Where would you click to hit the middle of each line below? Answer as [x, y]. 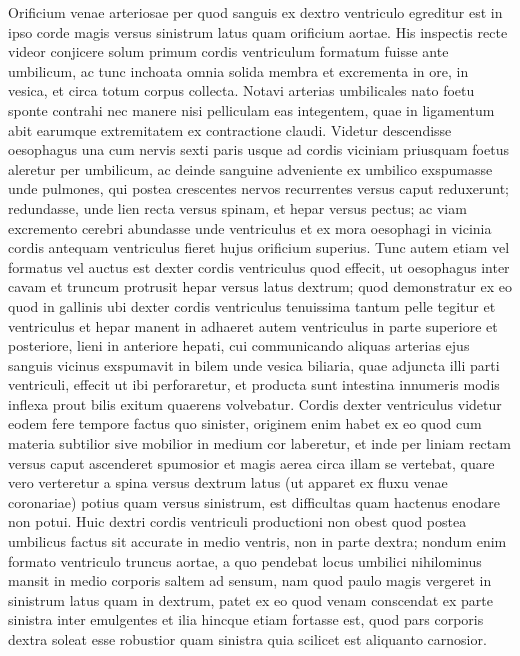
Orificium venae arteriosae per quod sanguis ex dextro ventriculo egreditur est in [255, 12]
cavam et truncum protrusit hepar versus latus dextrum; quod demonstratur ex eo [260, 286]
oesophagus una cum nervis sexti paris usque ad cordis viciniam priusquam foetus [258, 149]
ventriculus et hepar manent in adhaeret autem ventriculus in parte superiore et [253, 325]
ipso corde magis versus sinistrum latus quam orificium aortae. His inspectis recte [258, 31]
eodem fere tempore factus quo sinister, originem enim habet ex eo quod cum [245, 423]
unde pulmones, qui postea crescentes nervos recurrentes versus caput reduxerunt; [259, 188]
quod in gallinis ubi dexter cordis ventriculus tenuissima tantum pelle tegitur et [252, 305]
